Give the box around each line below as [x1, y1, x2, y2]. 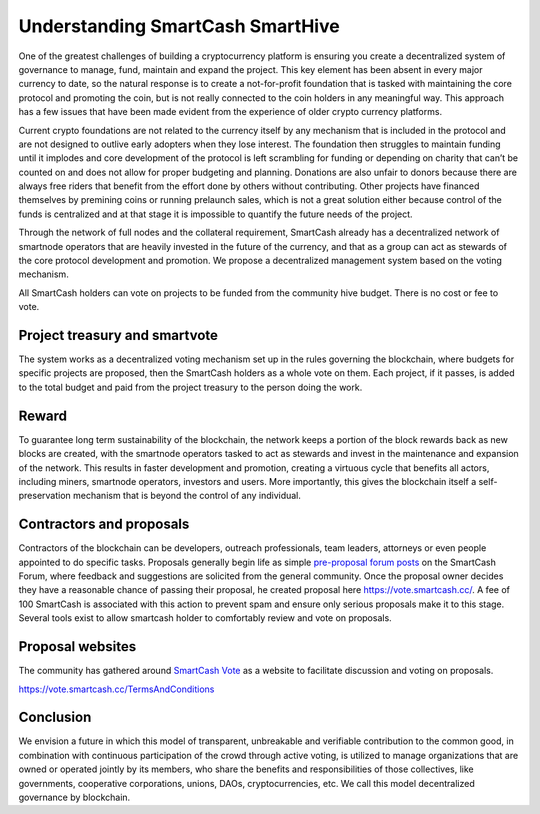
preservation [18, 490, 72, 502]
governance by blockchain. [18, 791, 131, 803]
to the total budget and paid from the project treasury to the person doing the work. [18, 381, 363, 393]
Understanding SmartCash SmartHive [18, 15, 340, 37]
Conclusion [18, 709, 92, 726]
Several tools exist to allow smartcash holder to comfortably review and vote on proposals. [18, 612, 392, 624]
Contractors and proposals [18, 516, 190, 533]
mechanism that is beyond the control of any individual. [73, 490, 302, 502]
